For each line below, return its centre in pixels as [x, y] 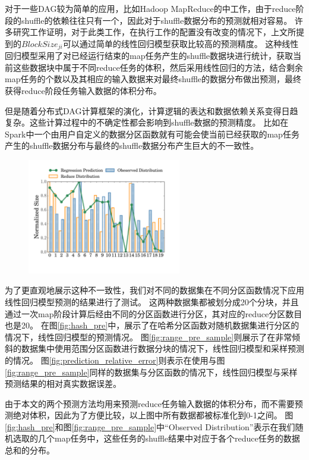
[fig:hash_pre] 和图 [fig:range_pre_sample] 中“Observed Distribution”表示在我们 [150, 426]
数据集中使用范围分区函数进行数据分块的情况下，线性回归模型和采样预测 [163, 348]
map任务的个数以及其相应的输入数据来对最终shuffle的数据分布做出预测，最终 [153, 79]
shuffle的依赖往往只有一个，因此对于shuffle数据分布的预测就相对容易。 [157, 20]
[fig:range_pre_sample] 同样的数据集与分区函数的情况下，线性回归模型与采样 [151, 372]
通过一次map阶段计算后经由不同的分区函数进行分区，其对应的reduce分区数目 [154, 313]
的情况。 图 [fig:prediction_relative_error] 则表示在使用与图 [115, 360]
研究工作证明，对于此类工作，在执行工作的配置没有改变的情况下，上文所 [154, 32]
